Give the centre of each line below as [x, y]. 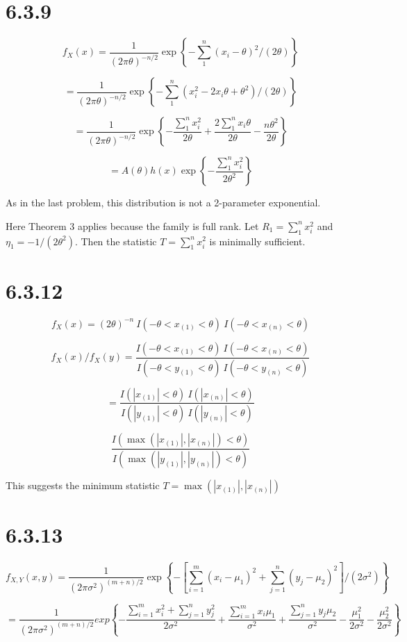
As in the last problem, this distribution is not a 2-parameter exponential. [163, 203]
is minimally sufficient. [257, 241]
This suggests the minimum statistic [83, 485]
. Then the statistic [116, 241]
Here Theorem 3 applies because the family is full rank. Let [132, 225]
